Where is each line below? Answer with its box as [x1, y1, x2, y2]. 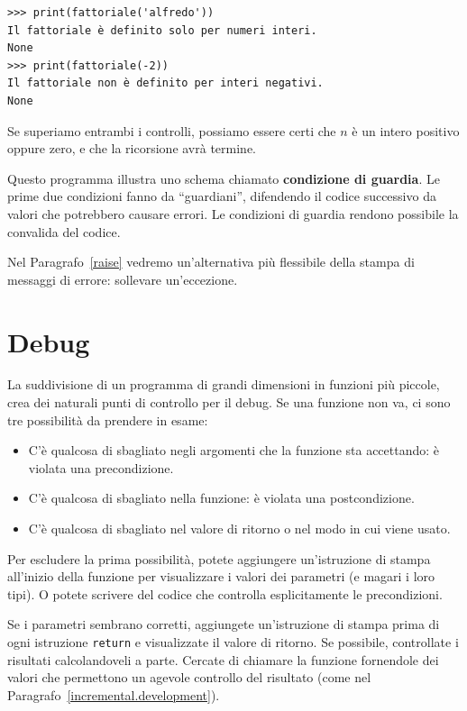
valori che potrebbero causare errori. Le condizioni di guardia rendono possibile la [7, 204, 459, 223]
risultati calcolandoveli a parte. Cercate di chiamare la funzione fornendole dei [7, 650, 439, 669]
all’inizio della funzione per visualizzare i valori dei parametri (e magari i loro [7, 567, 435, 586]
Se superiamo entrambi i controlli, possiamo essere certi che [7, 121, 336, 140]
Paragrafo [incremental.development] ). [7, 685, 220, 704]
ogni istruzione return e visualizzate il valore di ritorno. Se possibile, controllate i [7, 632, 459, 651]
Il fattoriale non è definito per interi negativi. [7, 77, 324, 90]
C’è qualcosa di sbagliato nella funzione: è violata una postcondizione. [28, 488, 415, 507]
